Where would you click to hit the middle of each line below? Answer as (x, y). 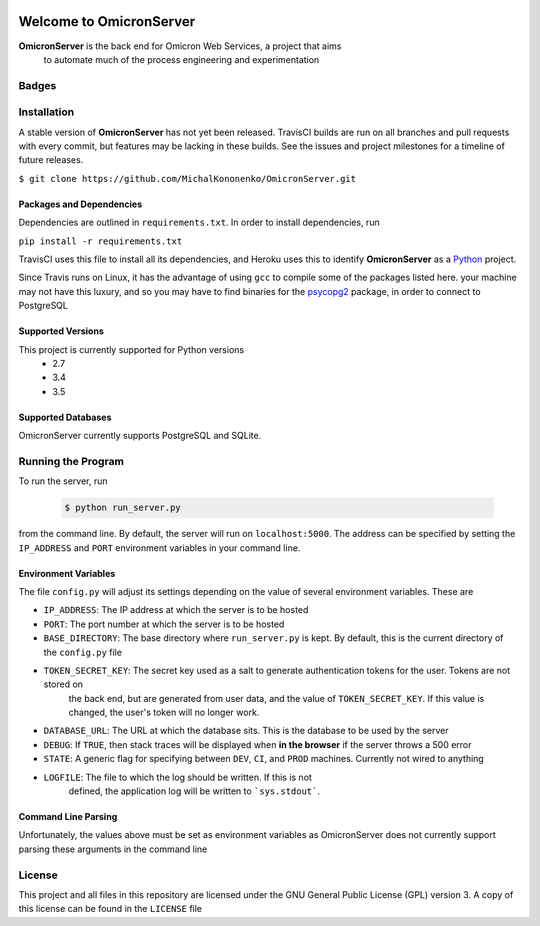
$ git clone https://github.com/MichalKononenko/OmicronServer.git (187, 178)
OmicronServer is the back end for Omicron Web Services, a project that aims (180, 46)
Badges (37, 85)
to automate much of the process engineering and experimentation (181, 59)
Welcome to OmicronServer (106, 21)
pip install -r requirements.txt (100, 241)
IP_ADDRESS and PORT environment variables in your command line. (159, 547)
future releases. (51, 160)
